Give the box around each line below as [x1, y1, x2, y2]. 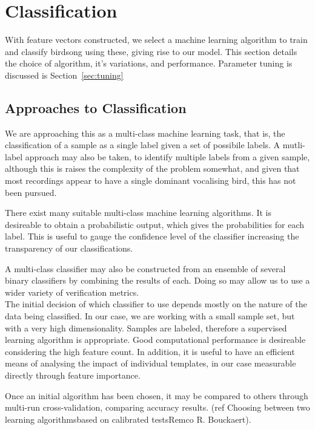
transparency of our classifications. [5, 242, 133, 255]
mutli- [282, 138, 305, 151]
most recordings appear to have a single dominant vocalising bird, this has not [5, 174, 296, 187]
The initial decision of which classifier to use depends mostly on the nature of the [5, 298, 307, 310]
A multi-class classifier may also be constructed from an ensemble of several [5, 262, 286, 275]
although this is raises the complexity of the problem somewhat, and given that [5, 162, 300, 175]
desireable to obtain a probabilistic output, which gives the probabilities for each [5, 218, 305, 230]
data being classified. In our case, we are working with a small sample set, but [5, 310, 295, 322]
